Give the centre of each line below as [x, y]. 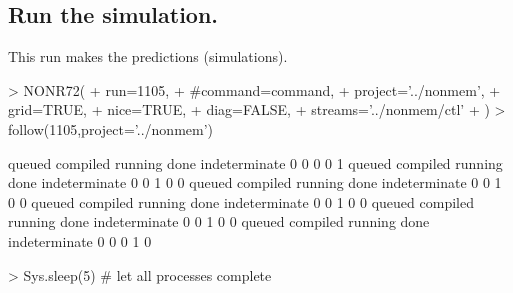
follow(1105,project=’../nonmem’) [111, 128]
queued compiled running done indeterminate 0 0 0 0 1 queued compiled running [255, 162]
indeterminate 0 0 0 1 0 [80, 240]
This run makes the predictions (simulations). [148, 56]
